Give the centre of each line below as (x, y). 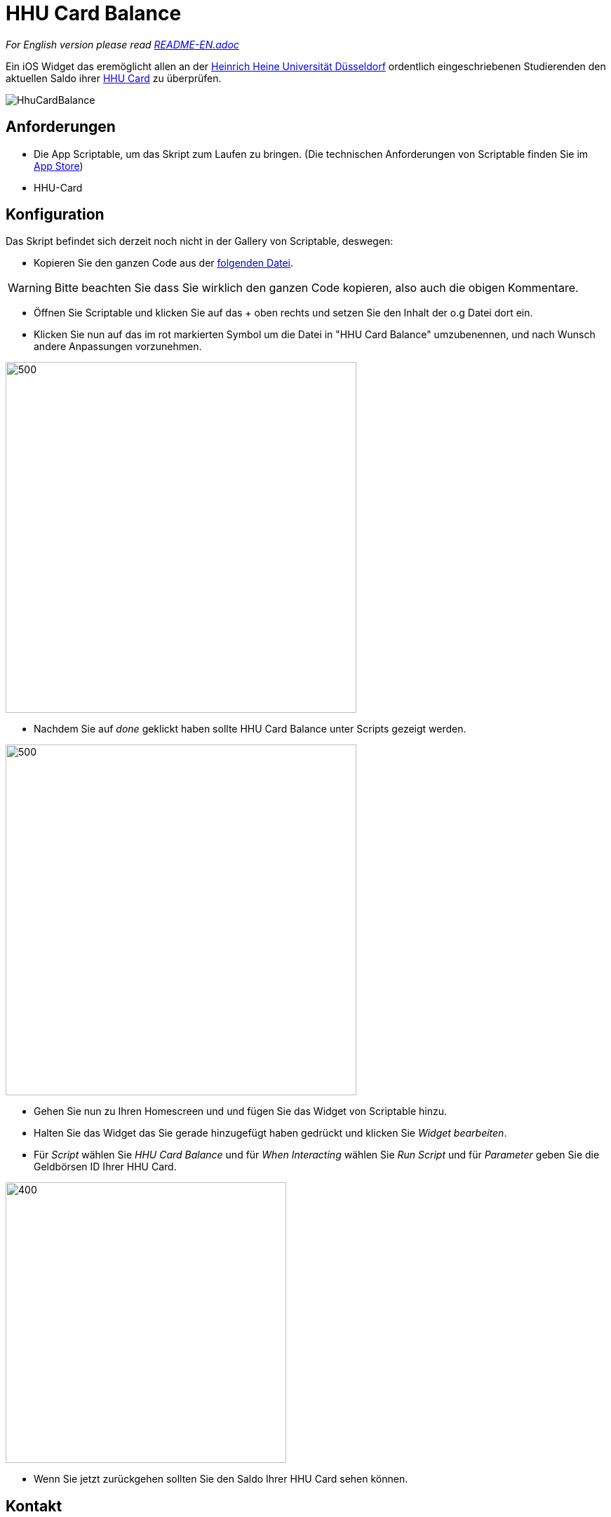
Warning (30, 288)
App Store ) (59, 166)
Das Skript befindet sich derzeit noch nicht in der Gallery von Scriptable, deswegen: (200, 241)
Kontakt (34, 1506)
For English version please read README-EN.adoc (122, 44)
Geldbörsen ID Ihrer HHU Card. (105, 1167)
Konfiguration (55, 215)
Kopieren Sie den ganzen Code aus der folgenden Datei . (164, 263)
